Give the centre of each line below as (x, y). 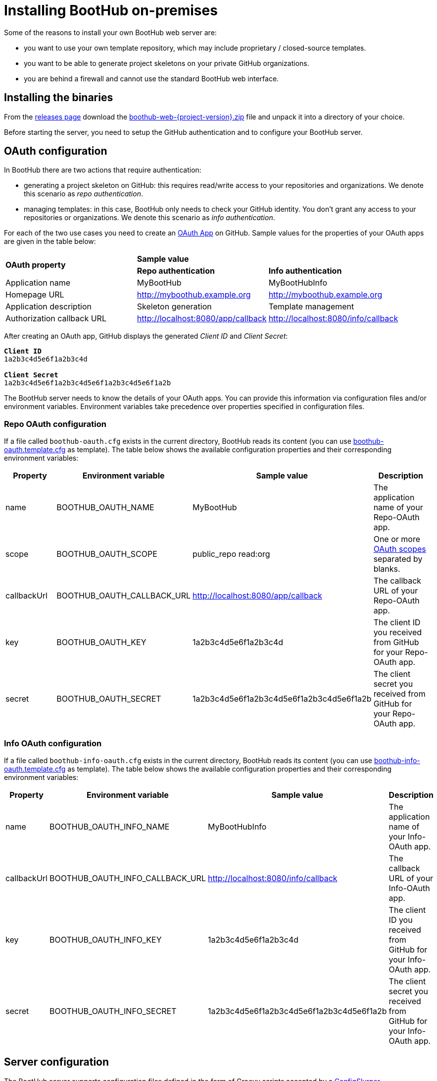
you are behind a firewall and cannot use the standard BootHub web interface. (151, 78)
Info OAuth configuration (53, 743)
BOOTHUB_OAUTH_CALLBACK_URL (123, 596)
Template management (311, 307)
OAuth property (36, 265)
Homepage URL (35, 295)
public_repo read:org (231, 554)
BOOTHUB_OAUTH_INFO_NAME (109, 826)
